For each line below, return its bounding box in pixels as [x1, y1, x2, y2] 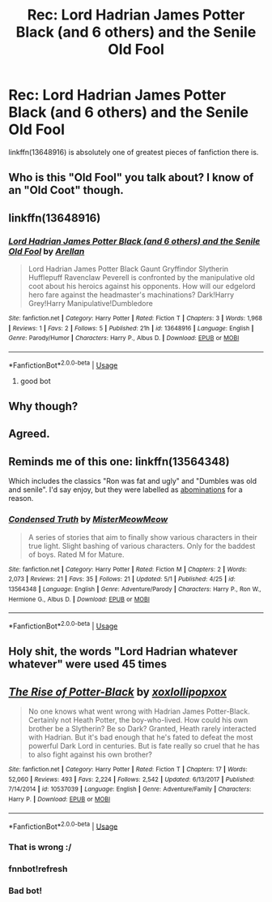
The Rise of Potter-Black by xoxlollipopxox [8, 684, 227, 699]
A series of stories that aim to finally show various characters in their [28, 532, 257, 542]
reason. [8, 494, 34, 503]
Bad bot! [8, 885, 43, 896]
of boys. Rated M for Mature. [28, 550, 125, 559]
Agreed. [8, 427, 50, 441]
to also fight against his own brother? [28, 749, 152, 760]
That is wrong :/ [8, 842, 72, 853]
